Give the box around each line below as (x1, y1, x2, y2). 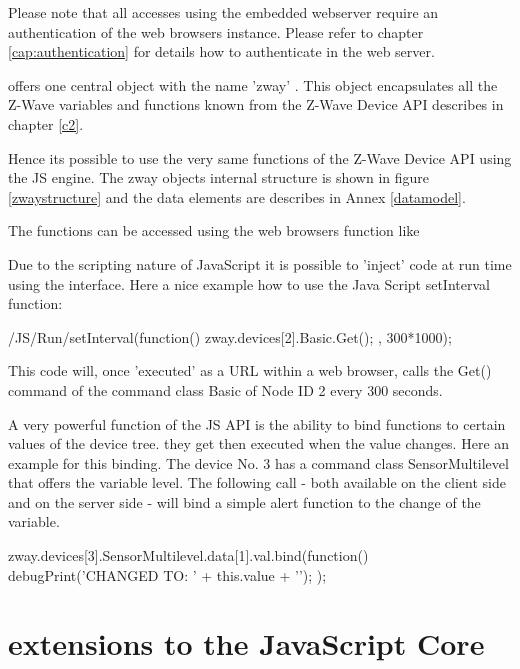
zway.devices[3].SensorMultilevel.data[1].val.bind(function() (8, 545, 369, 566)
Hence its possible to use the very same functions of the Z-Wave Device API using (8, 147, 512, 168)
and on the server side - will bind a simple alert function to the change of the (8, 491, 481, 512)
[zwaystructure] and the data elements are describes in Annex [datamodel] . (8, 186, 466, 207)
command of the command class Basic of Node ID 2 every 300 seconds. (8, 379, 443, 400)
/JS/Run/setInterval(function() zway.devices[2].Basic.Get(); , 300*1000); (8, 326, 452, 347)
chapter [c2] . (8, 113, 84, 134)
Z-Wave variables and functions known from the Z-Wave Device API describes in (8, 94, 504, 115)
